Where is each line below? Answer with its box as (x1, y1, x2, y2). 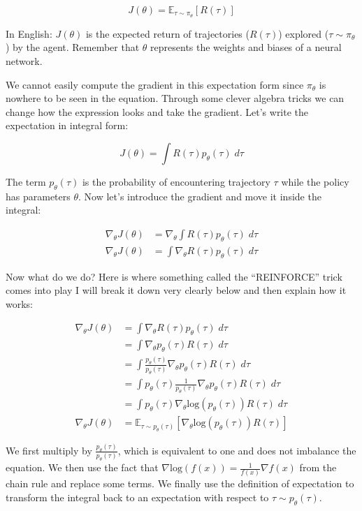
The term (6, 175, 46, 189)
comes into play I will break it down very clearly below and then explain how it (6, 283, 347, 297)
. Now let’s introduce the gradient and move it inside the (78, 188, 321, 203)
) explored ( (278, 26, 329, 40)
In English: (6, 26, 52, 40)
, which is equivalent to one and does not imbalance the (117, 443, 356, 457)
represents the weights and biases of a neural (150, 40, 342, 54)
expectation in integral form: (6, 118, 129, 133)
